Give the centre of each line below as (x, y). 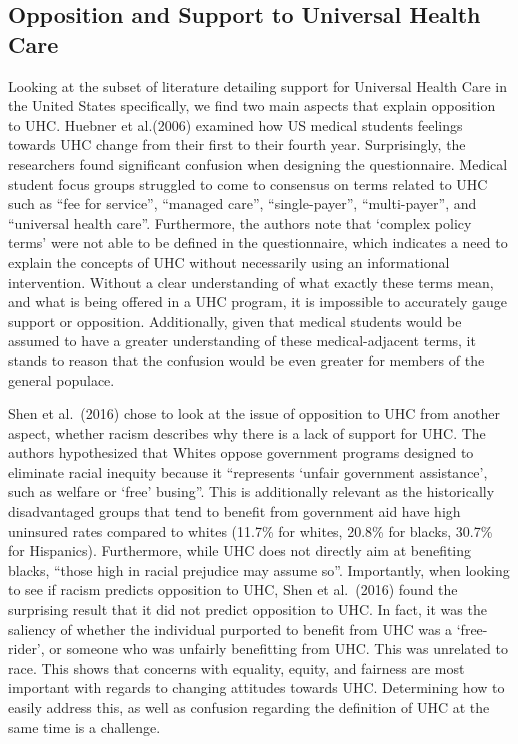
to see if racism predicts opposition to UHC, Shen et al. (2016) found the (233, 589)
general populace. (61, 379)
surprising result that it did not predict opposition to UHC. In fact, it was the (247, 609)
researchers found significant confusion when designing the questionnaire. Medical (258, 163)
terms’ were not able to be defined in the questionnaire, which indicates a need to (258, 242)
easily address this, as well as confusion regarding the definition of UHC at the (249, 707)
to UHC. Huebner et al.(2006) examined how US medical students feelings (235, 124)
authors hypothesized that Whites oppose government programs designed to (241, 452)
